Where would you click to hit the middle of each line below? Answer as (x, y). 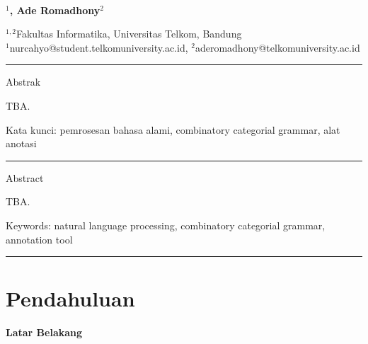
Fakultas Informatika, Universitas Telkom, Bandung (129, 34)
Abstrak (23, 82)
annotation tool (39, 239)
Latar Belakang (44, 332)
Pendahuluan (70, 298)
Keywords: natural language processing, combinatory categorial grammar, (166, 225)
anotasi (21, 143)
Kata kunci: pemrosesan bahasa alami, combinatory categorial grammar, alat (173, 129)
